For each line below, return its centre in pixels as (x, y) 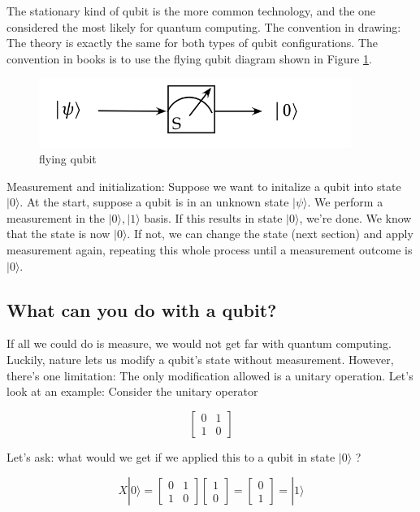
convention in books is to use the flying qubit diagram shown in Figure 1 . (189, 58)
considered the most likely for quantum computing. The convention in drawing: (204, 26)
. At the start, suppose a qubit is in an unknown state (154, 202)
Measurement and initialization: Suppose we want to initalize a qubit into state (204, 186)
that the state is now (58, 234)
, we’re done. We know (355, 217)
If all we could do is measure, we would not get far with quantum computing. (199, 343)
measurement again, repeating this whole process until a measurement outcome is (210, 250)
